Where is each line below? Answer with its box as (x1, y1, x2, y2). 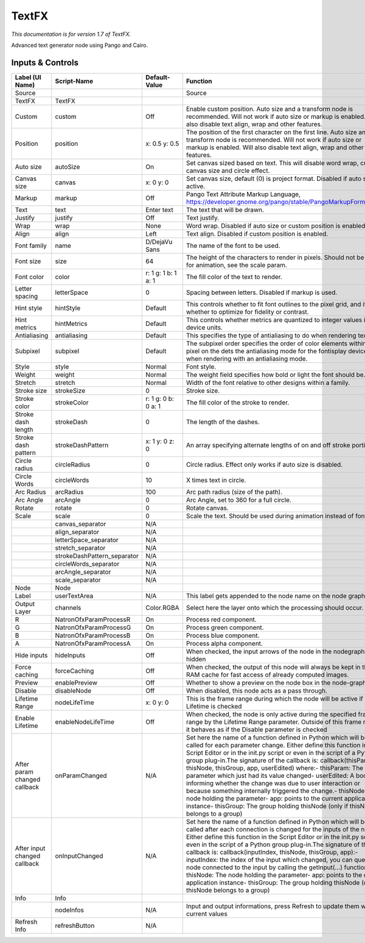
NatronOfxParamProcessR (55, 615, 131, 624)
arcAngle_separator (55, 567, 111, 576)
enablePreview (55, 678, 97, 687)
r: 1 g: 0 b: (145, 394, 175, 403)
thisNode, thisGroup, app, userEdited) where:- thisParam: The (186, 763, 364, 772)
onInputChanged (55, 852, 103, 860)
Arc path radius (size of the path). (186, 487, 283, 496)
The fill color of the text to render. (186, 272, 282, 281)
